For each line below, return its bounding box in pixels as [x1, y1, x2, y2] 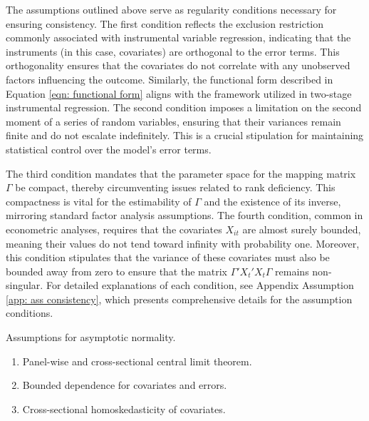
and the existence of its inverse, [204, 193, 341, 208]
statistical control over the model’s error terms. [6, 141, 212, 156]
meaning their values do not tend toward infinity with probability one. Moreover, [6, 235, 360, 250]
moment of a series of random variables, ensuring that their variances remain [6, 113, 341, 128]
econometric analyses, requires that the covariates [6, 221, 222, 236]
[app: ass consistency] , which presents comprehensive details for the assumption [6, 291, 353, 306]
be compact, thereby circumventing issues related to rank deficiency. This [15, 180, 336, 195]
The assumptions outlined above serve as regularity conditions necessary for [6, 2, 337, 16]
